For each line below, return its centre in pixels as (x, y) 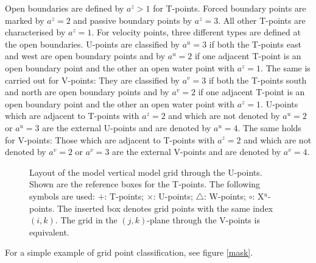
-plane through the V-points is (203, 220)
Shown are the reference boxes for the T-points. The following (145, 184)
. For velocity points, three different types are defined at (196, 32)
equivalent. (49, 232)
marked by (25, 20)
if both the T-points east (255, 44)
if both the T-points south (258, 80)
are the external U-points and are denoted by (127, 127)
